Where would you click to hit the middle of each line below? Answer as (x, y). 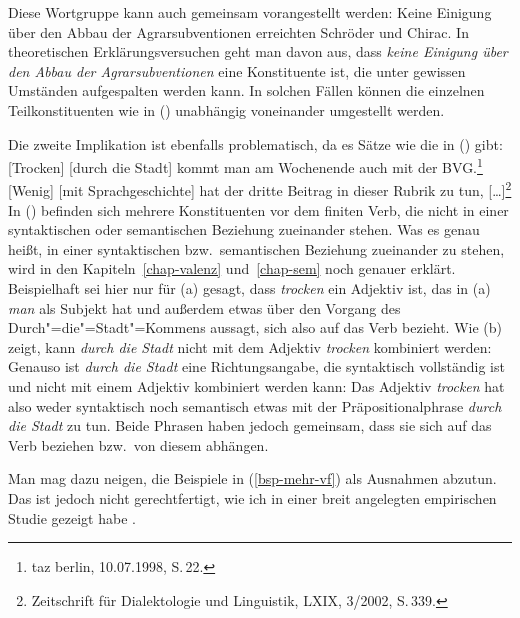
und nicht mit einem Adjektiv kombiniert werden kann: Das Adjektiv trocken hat (256, 386)
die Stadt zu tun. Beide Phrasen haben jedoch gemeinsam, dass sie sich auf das (250, 425)
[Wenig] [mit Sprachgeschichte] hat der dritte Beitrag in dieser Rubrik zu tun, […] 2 (260, 189)
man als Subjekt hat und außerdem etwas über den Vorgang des (204, 307)
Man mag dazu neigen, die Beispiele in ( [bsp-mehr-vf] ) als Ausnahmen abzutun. (252, 478)
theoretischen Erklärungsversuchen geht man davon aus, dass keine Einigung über (258, 51)
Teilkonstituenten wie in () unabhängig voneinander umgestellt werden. (226, 109)
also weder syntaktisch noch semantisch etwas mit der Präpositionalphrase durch (255, 405)
